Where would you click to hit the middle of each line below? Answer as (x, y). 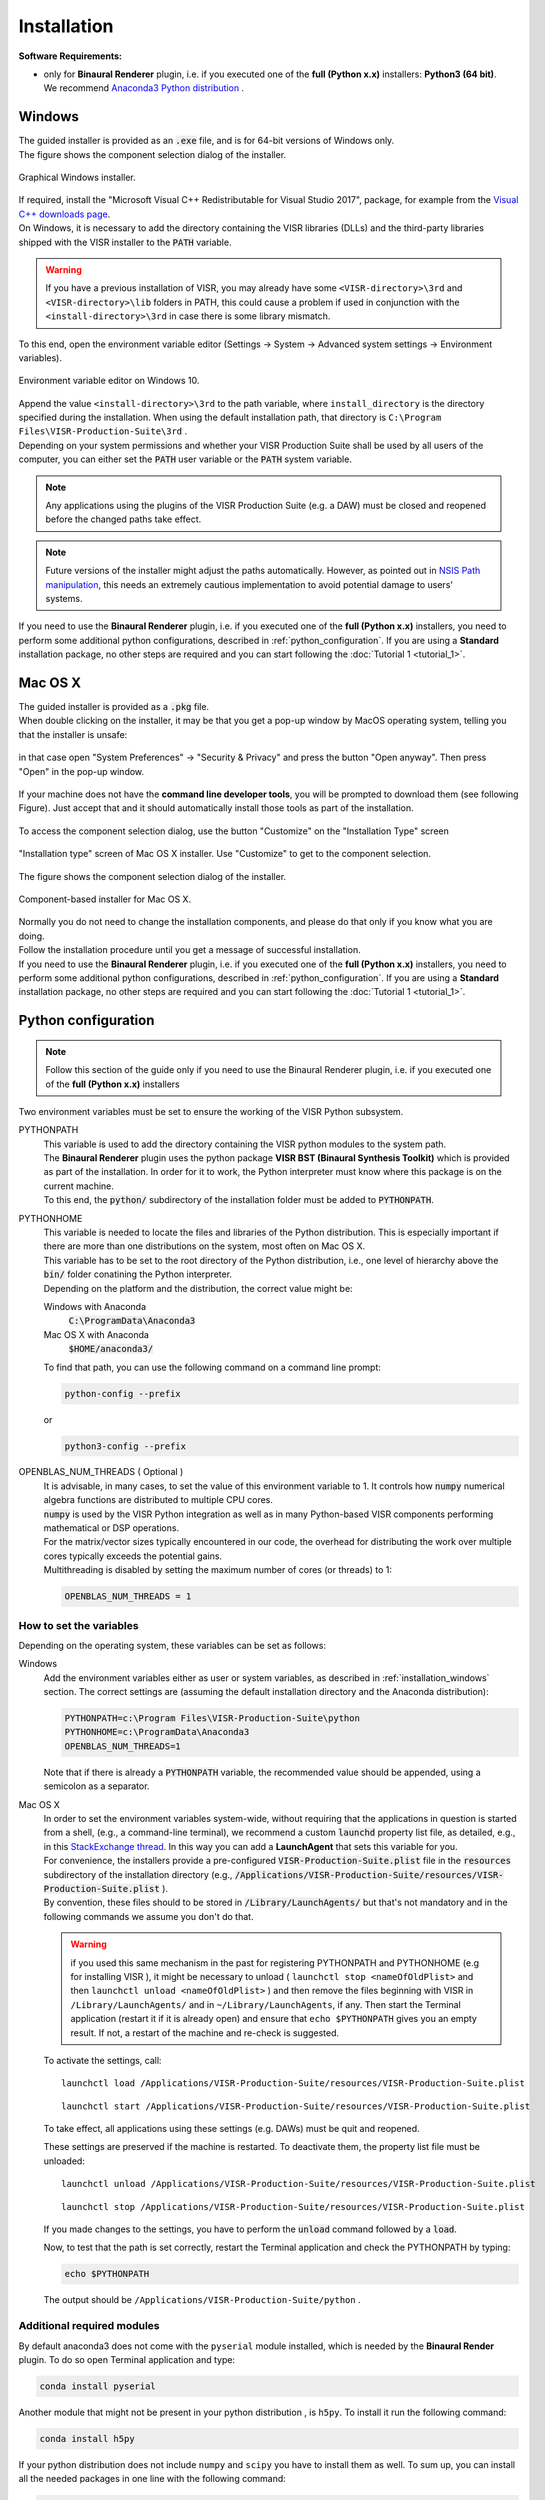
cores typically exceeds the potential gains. (133, 1556)
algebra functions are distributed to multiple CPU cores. (158, 1500)
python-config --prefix (123, 1393)
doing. (31, 936)
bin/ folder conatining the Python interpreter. (138, 1274)
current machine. (79, 1186)
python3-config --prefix (125, 1446)
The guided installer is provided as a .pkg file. (114, 707)
